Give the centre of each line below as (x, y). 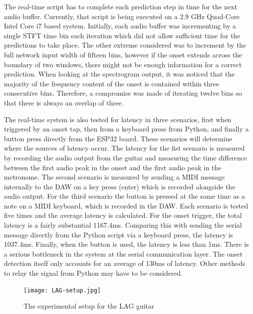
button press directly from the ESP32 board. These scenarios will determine (118, 138)
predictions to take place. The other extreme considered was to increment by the (125, 45)
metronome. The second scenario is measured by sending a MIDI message (114, 177)
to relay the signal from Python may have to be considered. (93, 273)
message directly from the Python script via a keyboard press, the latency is (119, 234)
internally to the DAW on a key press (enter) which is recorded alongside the (120, 186)
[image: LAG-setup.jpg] (62, 290)
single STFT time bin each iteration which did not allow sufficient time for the (122, 35)
